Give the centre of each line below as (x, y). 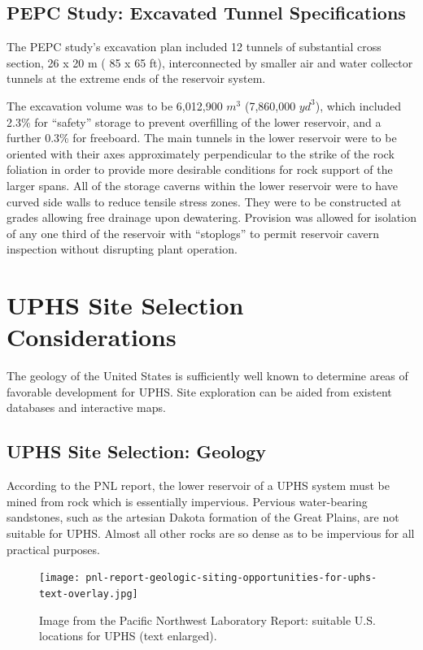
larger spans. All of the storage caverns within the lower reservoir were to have (202, 185)
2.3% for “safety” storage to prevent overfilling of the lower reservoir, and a (194, 121)
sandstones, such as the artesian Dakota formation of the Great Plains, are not (203, 517)
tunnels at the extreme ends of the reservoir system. (136, 78)
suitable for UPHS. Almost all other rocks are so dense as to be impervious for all (211, 533)
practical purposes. (53, 549)
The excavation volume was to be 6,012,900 (115, 105)
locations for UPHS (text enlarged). (128, 636)
